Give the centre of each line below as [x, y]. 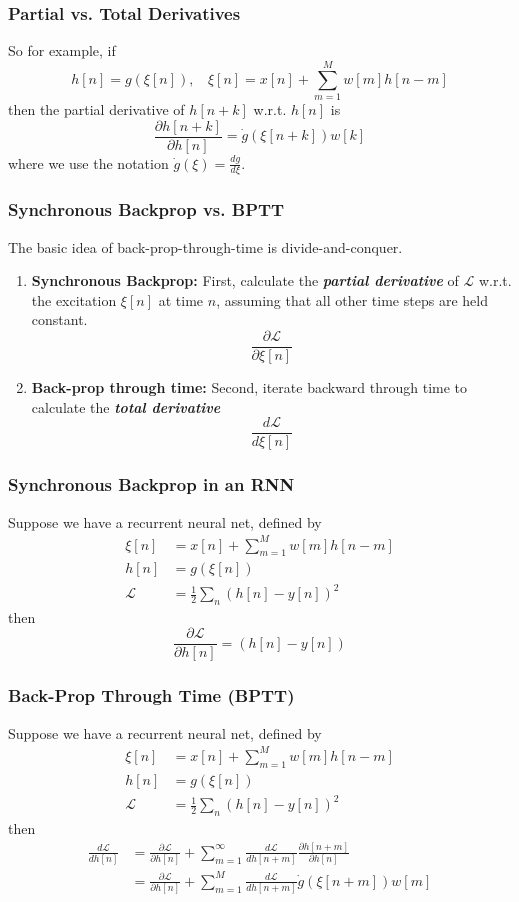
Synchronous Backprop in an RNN [151, 484]
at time [181, 299]
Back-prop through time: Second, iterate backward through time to [249, 387]
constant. [59, 319]
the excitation [74, 299]
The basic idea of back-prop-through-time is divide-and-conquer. [205, 246]
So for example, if [62, 50]
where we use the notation [88, 162]
